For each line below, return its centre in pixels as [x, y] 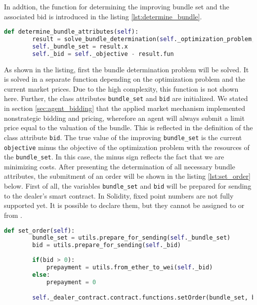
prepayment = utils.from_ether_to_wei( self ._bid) [129, 267]
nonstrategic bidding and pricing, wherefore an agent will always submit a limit [124, 118]
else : [41, 275]
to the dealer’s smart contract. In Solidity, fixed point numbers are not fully [119, 195]
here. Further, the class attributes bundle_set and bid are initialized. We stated [126, 98]
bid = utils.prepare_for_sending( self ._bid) [107, 245]
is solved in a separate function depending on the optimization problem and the [125, 79]
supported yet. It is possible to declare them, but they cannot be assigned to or [124, 205]
